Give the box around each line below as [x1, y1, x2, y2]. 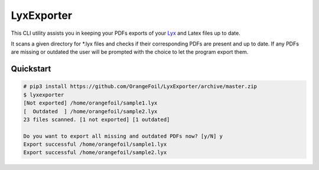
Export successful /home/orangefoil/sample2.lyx [23, 149, 167, 156]
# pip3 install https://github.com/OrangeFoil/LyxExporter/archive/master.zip [23, 83, 257, 90]
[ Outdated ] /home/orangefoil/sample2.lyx [23, 108, 158, 115]
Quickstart [11, 64, 51, 74]
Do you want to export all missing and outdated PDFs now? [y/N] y [23, 133, 223, 139]
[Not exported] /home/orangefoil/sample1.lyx [23, 100, 158, 106]
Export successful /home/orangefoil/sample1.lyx [23, 141, 167, 148]
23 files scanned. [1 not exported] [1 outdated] [23, 116, 170, 123]
